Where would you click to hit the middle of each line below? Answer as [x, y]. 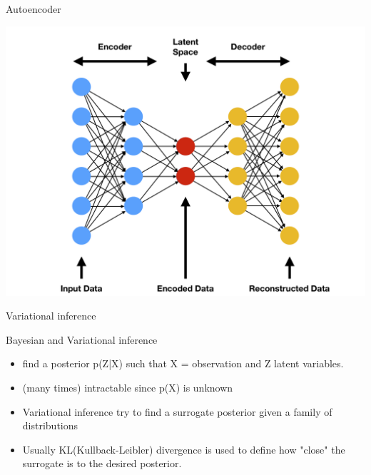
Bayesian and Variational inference [82, 339]
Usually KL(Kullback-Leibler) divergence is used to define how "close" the [184, 449]
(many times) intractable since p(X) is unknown [128, 387]
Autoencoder [34, 9]
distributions [50, 425]
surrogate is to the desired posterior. [102, 463]
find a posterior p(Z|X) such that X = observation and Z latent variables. [183, 363]
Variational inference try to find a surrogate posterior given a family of [177, 411]
